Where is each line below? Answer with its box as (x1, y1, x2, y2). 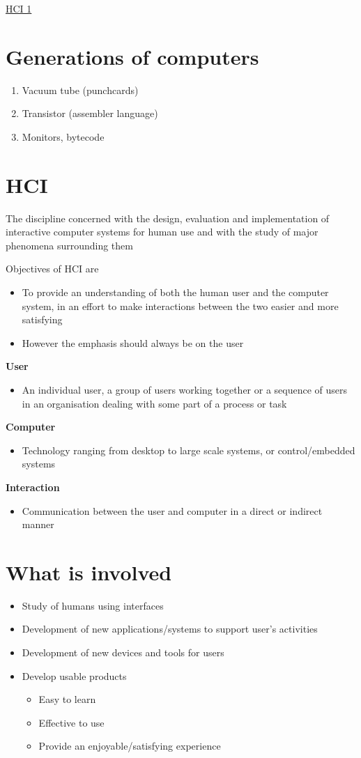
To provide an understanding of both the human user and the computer (22, 285, 329, 299)
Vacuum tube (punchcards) (22, 82, 139, 97)
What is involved (6, 557, 172, 586)
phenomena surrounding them (6, 238, 133, 252)
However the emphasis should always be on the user (22, 335, 244, 350)
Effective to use (38, 715, 105, 729)
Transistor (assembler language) (22, 106, 158, 121)
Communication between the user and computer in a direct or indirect (22, 503, 323, 518)
